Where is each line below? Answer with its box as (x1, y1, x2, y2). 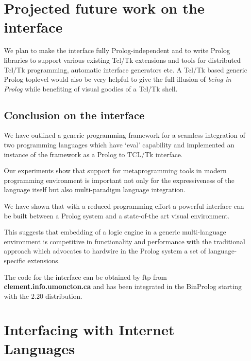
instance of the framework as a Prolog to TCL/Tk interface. (4, 149, 183, 159)
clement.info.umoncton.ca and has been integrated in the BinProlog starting (4, 281, 242, 291)
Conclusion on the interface (4, 107, 145, 122)
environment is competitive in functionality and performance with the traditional (4, 236, 245, 246)
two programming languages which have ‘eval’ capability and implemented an (4, 140, 234, 150)
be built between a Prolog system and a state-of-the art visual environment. (4, 210, 230, 220)
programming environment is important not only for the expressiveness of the (4, 175, 234, 185)
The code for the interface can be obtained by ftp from (4, 271, 167, 282)
